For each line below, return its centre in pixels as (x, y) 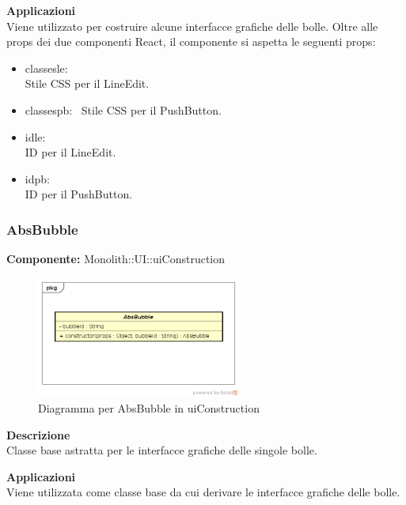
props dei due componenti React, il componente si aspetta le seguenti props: (191, 41)
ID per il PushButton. (79, 194)
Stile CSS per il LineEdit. (87, 83)
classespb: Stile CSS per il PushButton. (123, 109)
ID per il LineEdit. (70, 152)
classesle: (46, 68)
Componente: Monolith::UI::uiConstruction (116, 259)
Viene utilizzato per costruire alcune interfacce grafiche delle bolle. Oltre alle (192, 26)
